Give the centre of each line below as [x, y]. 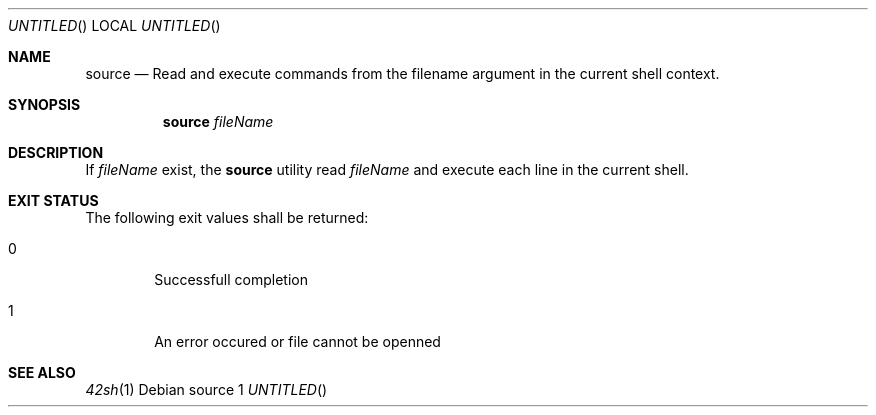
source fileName [218, 121]
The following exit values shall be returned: [227, 217]
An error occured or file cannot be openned [297, 341]
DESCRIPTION [56, 152]
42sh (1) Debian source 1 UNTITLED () [206, 389]
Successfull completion [231, 279]
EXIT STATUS [53, 200]
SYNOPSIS [44, 104]
